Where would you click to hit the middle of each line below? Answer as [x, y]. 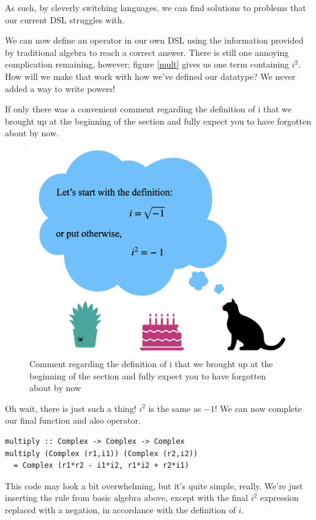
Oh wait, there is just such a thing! [71, 408]
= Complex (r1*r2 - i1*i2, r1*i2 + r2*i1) [101, 466]
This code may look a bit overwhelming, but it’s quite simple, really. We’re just [154, 485]
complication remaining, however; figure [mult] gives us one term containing [147, 64]
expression [279, 498]
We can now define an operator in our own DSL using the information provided [154, 40]
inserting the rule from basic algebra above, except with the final [126, 498]
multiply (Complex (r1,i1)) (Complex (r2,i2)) [101, 453]
